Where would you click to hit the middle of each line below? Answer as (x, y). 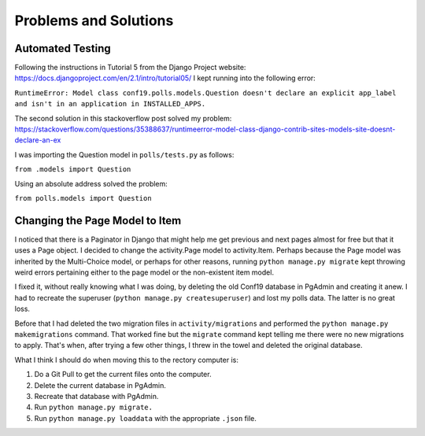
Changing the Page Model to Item (98, 220)
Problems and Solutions (94, 20)
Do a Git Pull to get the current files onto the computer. (123, 375)
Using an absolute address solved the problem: (91, 183)
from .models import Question (73, 170)
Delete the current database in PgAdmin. (100, 385)
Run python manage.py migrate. (94, 407)
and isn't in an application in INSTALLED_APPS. (110, 104)
